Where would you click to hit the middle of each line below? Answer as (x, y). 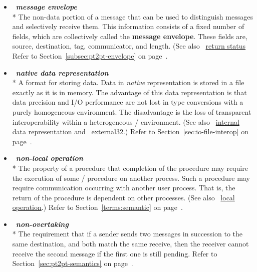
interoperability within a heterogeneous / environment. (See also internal (126, 121)
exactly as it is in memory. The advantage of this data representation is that (130, 92)
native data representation (62, 72)
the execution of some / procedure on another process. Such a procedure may (131, 178)
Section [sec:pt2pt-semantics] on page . (73, 263)
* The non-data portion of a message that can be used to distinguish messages (133, 16)
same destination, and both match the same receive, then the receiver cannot (131, 244)
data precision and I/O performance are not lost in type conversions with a (128, 102)
